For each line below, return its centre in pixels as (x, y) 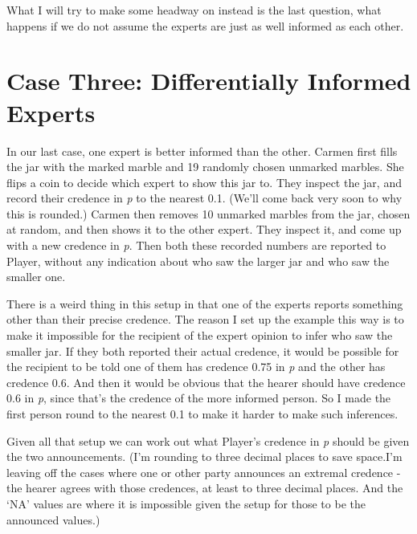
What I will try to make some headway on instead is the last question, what (194, 10)
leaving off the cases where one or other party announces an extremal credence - (204, 472)
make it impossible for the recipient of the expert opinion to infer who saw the (200, 335)
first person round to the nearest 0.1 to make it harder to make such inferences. (202, 414)
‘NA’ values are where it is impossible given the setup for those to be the (186, 503)
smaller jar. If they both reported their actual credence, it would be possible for (203, 351)
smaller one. (36, 277)
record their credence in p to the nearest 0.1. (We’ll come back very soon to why (204, 198)
